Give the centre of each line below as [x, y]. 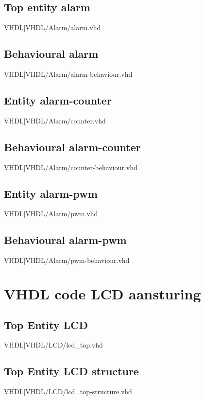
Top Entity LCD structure [71, 371]
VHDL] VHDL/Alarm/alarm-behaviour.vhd [68, 74]
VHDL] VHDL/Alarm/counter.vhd [55, 120]
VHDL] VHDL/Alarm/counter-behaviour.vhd [71, 167]
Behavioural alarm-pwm [65, 240]
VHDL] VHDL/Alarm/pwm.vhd [51, 214]
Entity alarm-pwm [51, 193]
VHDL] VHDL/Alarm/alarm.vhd [52, 27]
